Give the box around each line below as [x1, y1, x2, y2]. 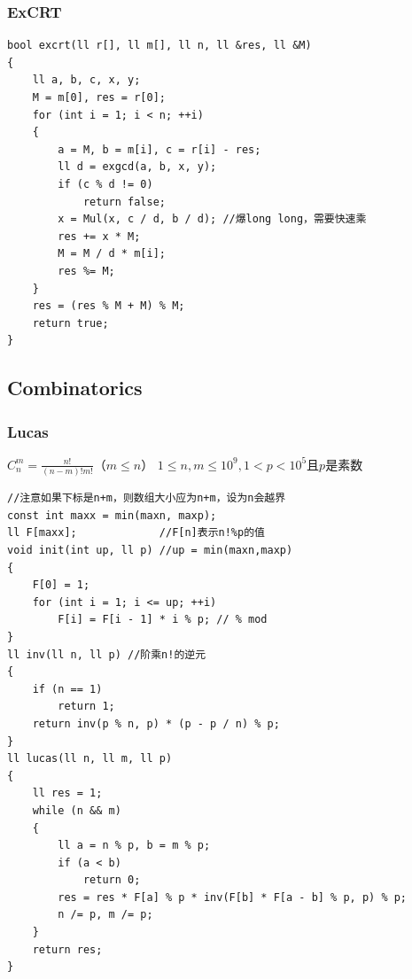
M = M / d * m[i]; [58, 247, 166, 260]
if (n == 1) [32, 682, 103, 695]
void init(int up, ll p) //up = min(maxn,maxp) [7, 544, 293, 556]
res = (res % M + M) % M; [32, 299, 185, 313]
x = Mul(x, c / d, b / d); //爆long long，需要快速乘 [58, 213, 367, 226]
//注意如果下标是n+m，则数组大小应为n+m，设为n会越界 [7, 492, 286, 505]
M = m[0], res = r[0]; [32, 91, 166, 104]
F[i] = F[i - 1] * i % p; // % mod [58, 613, 268, 626]
